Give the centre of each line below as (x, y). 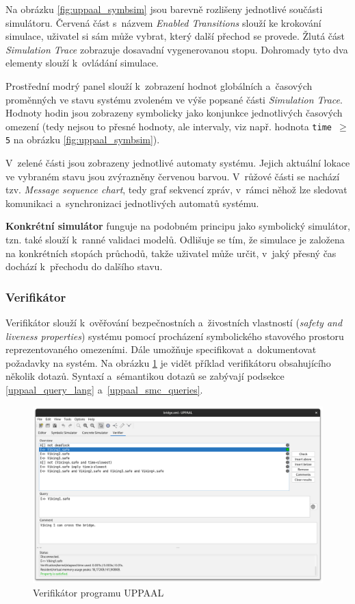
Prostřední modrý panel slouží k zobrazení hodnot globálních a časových (159, 85)
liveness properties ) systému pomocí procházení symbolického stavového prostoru (175, 336)
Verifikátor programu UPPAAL (98, 592)
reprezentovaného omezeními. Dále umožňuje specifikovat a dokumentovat (161, 349)
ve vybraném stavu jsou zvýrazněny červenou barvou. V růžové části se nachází (173, 176)
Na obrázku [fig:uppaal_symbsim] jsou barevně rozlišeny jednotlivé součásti (164, 9)
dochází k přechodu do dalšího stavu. (84, 266)
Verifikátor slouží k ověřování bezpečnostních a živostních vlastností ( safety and (174, 323)
